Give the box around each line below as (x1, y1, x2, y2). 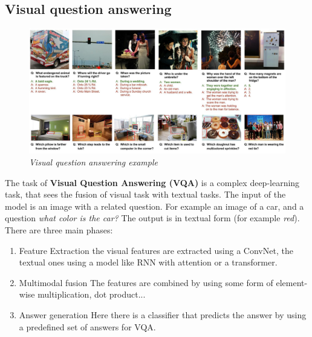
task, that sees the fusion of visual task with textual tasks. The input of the (5, 188, 286, 201)
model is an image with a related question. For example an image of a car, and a (5, 199, 304, 212)
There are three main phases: (5, 223, 113, 236)
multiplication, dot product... (37, 288, 146, 301)
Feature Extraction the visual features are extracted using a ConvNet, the (19, 244, 293, 256)
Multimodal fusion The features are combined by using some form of (19, 276, 273, 289)
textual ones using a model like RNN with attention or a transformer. (19, 256, 278, 269)
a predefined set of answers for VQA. (19, 320, 156, 333)
